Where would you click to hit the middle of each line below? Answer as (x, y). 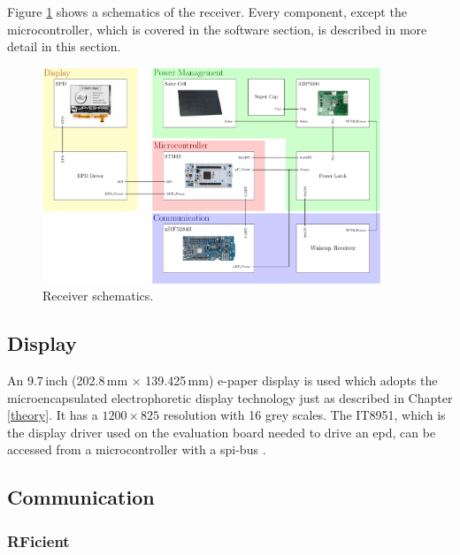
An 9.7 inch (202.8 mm (68, 380)
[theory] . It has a (53, 415)
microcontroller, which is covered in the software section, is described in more (217, 29)
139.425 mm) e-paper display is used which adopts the (291, 380)
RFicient (38, 540)
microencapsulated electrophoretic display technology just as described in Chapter (230, 397)
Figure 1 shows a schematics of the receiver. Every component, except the (207, 11)
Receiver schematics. (98, 296)
